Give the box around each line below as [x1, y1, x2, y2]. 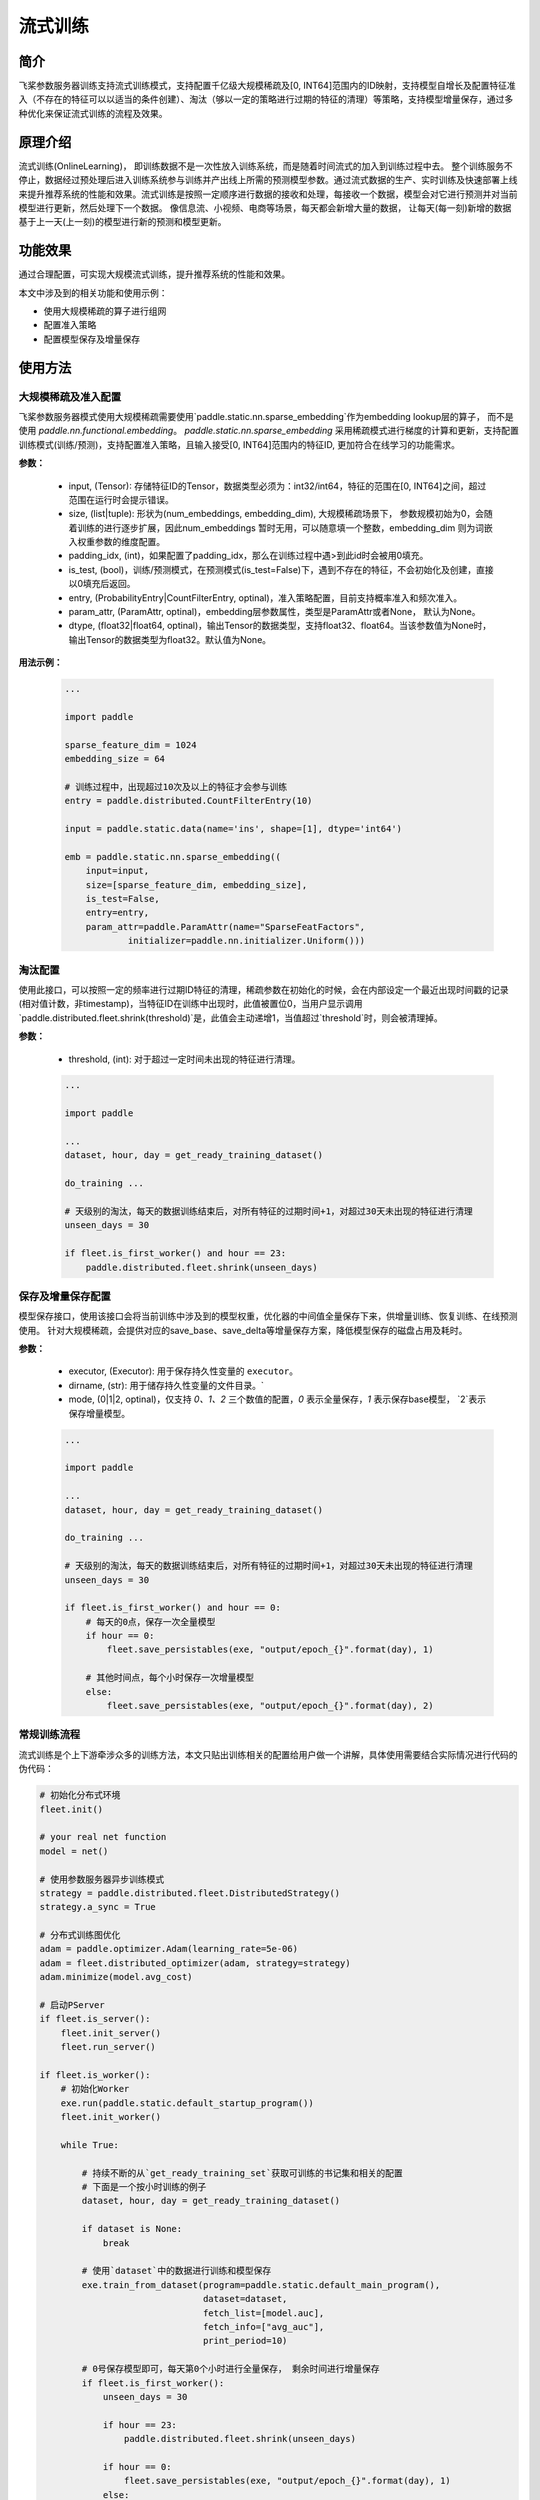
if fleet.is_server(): [39, 2013, 151, 2025]
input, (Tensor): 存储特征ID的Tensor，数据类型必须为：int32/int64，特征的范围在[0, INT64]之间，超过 [68, 480, 487, 492]
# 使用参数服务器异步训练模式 [39, 1873, 165, 1885]
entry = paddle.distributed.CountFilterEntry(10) [64, 795, 313, 807]
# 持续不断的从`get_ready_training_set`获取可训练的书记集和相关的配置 [81, 2167, 404, 2179]
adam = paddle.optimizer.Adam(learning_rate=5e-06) [39, 1943, 299, 1955]
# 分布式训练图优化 [39, 1930, 121, 1941]
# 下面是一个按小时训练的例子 [81, 2181, 207, 2193]
